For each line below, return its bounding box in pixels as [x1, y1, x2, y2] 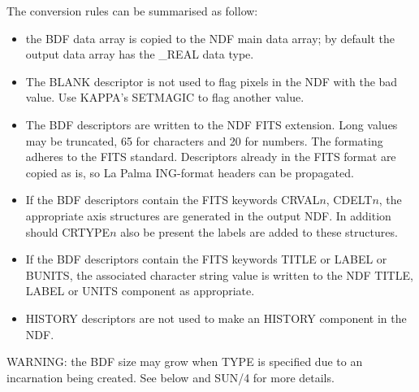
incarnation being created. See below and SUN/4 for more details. [6, 368, 335, 385]
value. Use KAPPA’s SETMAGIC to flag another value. [25, 89, 305, 106]
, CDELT [326, 191, 373, 208]
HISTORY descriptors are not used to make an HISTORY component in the [25, 309, 407, 326]
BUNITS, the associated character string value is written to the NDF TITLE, [25, 266, 413, 283]
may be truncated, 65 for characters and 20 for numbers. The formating [25, 132, 383, 149]
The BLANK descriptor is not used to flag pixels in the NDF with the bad [25, 72, 398, 89]
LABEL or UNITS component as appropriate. [25, 282, 255, 299]
